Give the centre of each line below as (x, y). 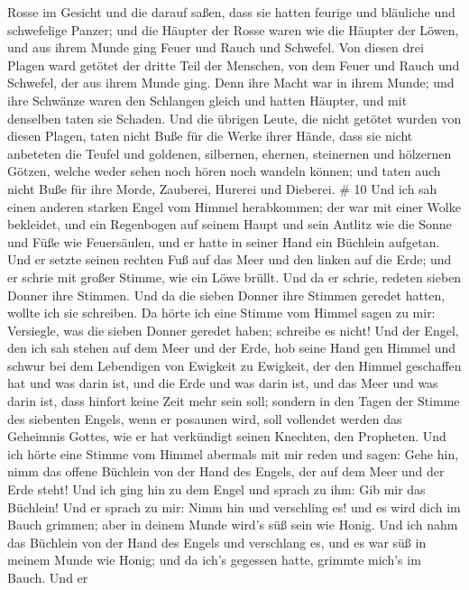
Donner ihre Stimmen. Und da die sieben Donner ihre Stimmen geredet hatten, (226, 295)
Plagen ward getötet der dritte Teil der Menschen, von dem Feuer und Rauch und (234, 65)
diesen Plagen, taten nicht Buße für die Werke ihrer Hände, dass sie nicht (210, 136)
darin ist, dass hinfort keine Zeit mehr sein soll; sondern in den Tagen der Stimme (234, 401)
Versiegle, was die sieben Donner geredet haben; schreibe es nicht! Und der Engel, (233, 330)
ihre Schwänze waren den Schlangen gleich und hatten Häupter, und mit (207, 100)
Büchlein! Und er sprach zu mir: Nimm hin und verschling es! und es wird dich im (234, 507)
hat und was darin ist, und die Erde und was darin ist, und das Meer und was (223, 383)
